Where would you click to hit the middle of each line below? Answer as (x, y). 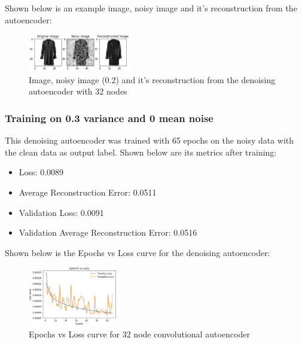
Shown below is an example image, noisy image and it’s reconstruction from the (151, 8)
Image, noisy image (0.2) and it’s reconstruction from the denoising (152, 79)
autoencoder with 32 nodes (78, 91)
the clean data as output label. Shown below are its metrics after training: (141, 152)
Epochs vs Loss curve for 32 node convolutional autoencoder (139, 334)
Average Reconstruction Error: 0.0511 (88, 192)
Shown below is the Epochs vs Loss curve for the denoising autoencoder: (138, 252)
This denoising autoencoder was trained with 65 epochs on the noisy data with (150, 140)
